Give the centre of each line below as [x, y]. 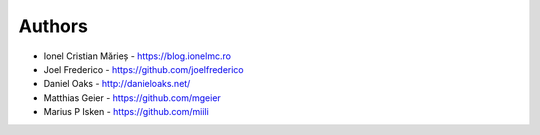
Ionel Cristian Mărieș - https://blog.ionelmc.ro [137, 56]
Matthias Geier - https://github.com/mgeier [132, 97]
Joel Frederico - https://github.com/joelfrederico [143, 69]
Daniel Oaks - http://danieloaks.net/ [117, 84]
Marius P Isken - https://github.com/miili [126, 112]
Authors [53, 26]
